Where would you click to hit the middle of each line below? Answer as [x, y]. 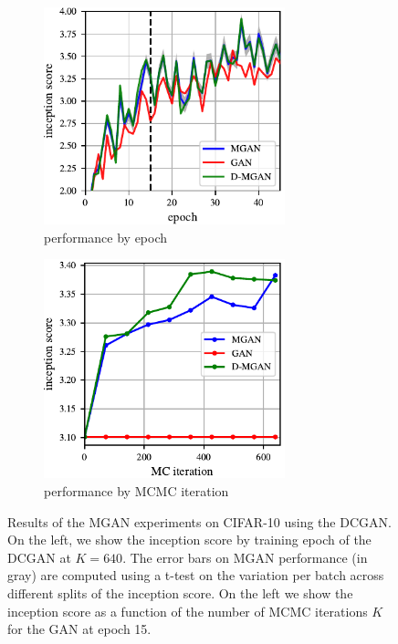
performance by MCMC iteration [136, 491]
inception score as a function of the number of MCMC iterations [188, 611]
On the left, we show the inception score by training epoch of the [189, 540]
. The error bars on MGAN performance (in [245, 557]
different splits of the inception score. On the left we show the [180, 592]
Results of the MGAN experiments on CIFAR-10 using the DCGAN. [199, 521]
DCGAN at [39, 557]
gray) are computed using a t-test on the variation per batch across [196, 575]
